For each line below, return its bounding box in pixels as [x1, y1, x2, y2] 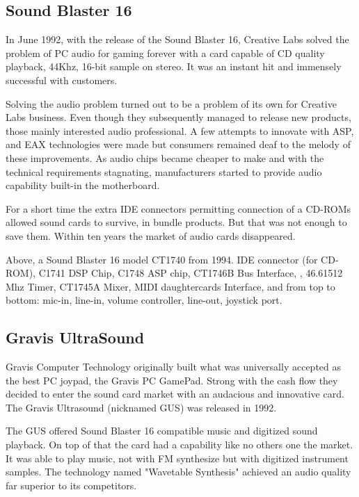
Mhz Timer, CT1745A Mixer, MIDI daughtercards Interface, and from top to [6, 279, 335, 293]
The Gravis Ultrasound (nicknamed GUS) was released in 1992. [6, 400, 277, 414]
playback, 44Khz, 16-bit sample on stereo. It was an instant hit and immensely [6, 59, 342, 74]
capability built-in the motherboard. [6, 178, 160, 193]
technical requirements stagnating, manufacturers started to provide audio [6, 164, 322, 179]
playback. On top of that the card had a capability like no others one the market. [6, 437, 353, 452]
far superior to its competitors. [6, 478, 137, 492]
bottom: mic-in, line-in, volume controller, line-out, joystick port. [6, 293, 282, 307]
